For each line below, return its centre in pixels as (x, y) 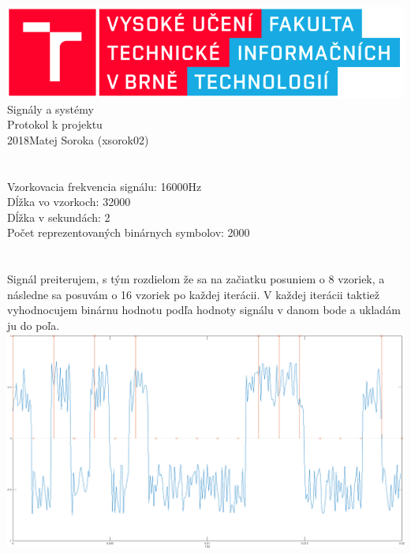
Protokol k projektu (55, 124)
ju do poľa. (34, 325)
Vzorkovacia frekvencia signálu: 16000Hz (105, 186)
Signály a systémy (50, 109)
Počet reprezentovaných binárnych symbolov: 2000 (129, 232)
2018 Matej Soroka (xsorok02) (78, 139)
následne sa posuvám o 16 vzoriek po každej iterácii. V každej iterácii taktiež (194, 294)
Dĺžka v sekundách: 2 (59, 217)
